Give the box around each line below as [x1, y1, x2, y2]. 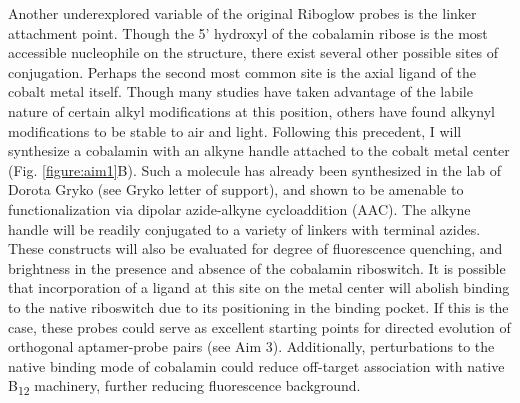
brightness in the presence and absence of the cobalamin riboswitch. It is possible [8, 257, 506, 278]
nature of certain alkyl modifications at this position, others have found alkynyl [8, 100, 495, 121]
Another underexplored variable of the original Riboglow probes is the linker [8, 3, 477, 23]
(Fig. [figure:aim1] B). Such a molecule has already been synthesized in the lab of [8, 159, 502, 180]
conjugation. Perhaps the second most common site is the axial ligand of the [8, 61, 477, 82]
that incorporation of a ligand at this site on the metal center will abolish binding [8, 277, 510, 298]
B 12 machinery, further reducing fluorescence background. [8, 375, 361, 399]
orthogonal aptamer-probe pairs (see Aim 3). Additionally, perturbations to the [8, 336, 495, 357]
